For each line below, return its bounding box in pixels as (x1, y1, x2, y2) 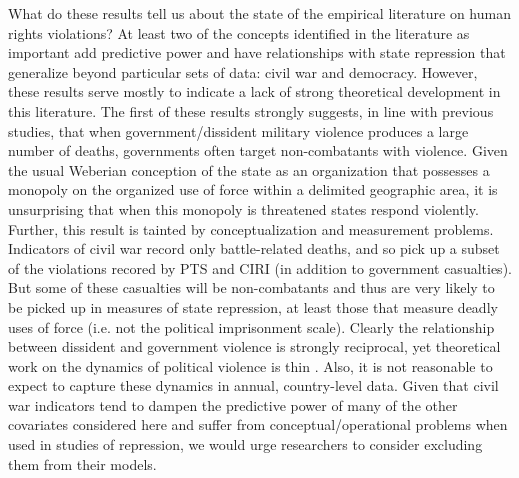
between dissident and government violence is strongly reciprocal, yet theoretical (8, 336, 501, 357)
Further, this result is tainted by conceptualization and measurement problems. (8, 218, 494, 239)
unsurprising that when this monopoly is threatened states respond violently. (8, 198, 479, 219)
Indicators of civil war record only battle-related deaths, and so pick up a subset (8, 238, 500, 259)
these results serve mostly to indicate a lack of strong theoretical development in (8, 81, 501, 102)
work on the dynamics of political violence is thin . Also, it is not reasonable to (8, 355, 493, 376)
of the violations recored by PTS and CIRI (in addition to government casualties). (8, 257, 512, 278)
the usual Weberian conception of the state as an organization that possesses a (8, 159, 490, 180)
